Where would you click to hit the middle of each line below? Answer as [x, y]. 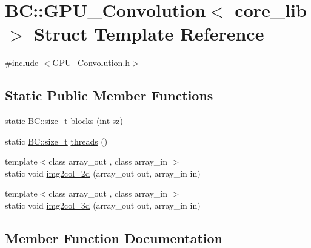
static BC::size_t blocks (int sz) [64, 121]
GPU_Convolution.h [91, 63]
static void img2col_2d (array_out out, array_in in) [103, 173]
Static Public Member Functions [109, 95]
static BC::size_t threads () [56, 141]
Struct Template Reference [149, 34]
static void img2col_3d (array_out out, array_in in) [103, 205]
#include [22, 63]
